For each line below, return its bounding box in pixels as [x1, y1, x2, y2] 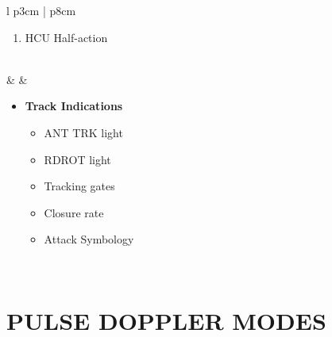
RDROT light [44, 151, 111, 167]
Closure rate [44, 204, 104, 220]
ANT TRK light [44, 124, 123, 140]
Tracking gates [44, 178, 115, 194]
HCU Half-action [25, 29, 108, 45]
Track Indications [25, 98, 123, 114]
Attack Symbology [44, 231, 134, 247]
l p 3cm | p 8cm [6, 2, 76, 18]
